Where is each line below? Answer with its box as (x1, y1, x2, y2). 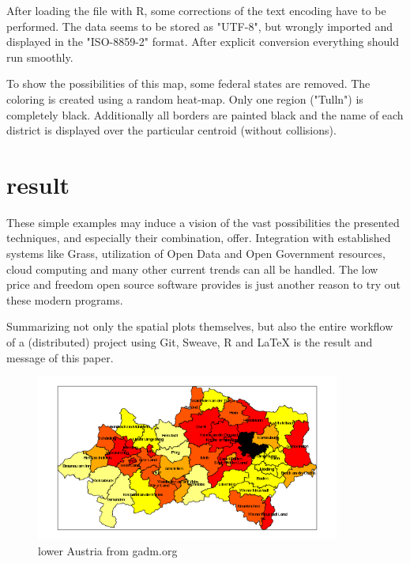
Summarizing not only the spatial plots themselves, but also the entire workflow (6, 318, 393, 335)
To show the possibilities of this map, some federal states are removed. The (6, 75, 371, 92)
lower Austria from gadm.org (38, 542, 178, 558)
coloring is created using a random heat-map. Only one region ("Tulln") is (6, 90, 363, 107)
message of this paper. (6, 349, 114, 365)
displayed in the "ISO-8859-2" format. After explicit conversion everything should (6, 33, 399, 50)
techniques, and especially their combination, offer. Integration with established (6, 229, 391, 246)
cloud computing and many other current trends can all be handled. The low (6, 260, 378, 277)
